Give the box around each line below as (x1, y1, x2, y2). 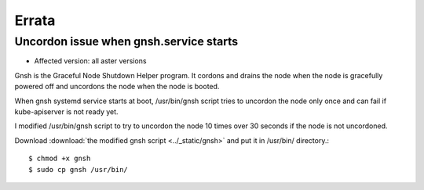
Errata (14, 12, 56, 29)
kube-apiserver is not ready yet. (14, 106, 119, 117)
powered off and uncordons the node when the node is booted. (14, 82, 220, 91)
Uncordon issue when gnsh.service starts (14, 34, 239, 48)
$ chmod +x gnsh (28, 154, 91, 163)
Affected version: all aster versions (34, 56, 147, 66)
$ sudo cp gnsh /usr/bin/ (28, 165, 129, 174)
